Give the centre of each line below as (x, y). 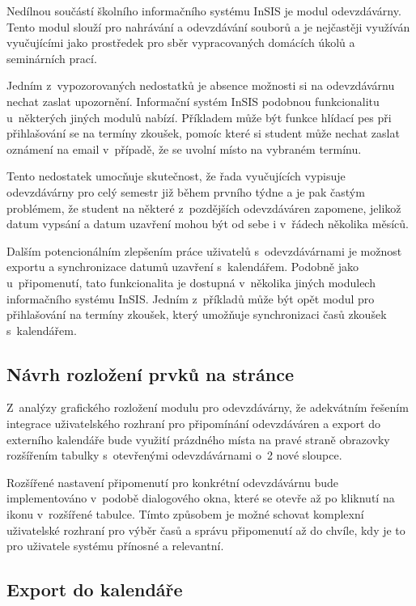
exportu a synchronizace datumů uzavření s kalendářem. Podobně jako (183, 267)
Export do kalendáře (95, 589)
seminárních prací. (52, 58)
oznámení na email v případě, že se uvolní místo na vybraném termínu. (184, 148)
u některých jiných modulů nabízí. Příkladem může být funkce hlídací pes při (199, 117)
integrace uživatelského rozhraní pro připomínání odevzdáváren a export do (193, 424)
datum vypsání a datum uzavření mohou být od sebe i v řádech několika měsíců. (208, 224)
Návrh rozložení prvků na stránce (150, 373)
